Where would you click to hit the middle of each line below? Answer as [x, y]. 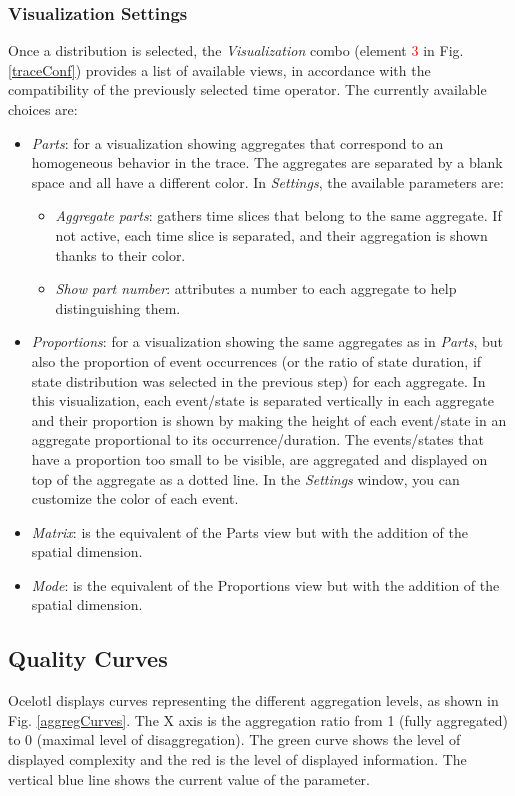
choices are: [43, 109]
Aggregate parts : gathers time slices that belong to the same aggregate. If [278, 215]
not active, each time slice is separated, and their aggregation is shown [271, 234]
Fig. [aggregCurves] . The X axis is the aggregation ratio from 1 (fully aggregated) [258, 719]
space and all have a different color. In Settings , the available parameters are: [267, 181]
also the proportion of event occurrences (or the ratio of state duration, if [256, 360]
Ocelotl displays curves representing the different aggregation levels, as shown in [253, 700]
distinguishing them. [118, 307]
